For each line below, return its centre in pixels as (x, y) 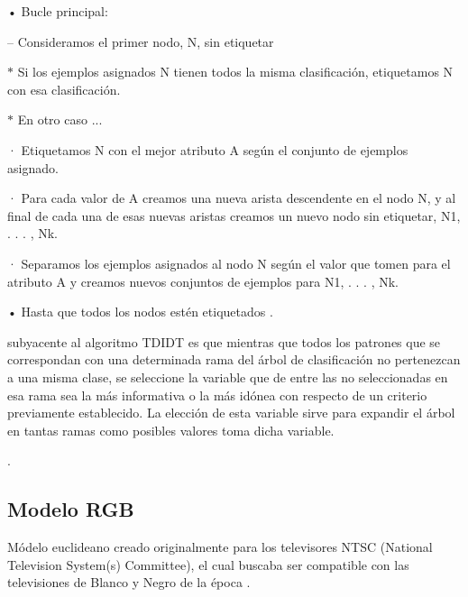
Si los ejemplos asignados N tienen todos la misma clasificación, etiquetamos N (235, 72)
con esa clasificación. (64, 89)
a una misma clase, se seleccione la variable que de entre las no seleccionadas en (228, 377)
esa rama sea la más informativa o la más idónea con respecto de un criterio (217, 395)
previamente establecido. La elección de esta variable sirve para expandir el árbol (231, 413)
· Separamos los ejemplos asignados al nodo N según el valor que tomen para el (229, 263)
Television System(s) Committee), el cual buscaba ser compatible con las (208, 564)
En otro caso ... (60, 119)
